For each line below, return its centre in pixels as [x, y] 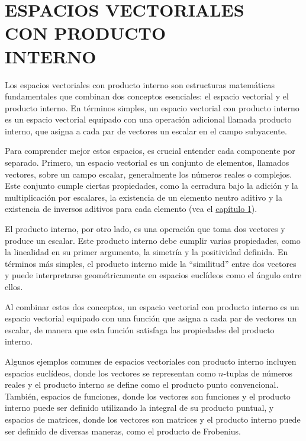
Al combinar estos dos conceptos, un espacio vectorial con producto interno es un [152, 306]
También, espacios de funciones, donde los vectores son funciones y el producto [148, 396]
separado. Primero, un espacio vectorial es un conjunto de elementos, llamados [147, 162]
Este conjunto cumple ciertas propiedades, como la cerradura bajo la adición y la [152, 186]
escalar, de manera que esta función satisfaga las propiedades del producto [140, 329]
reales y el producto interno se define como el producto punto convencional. [142, 384]
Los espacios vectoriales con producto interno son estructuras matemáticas [140, 84]
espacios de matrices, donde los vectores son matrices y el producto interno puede [153, 419]
